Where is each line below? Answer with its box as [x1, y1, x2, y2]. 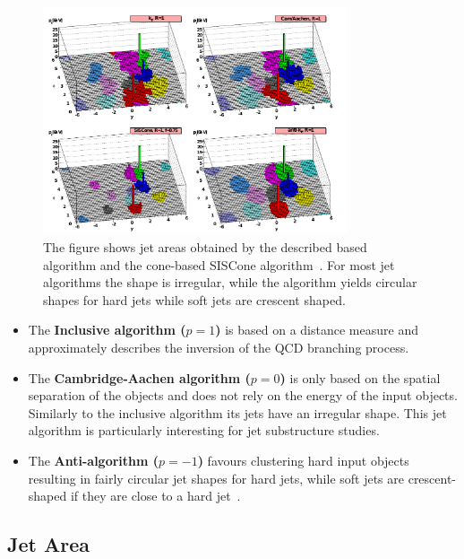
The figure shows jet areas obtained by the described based [43, 237, 367, 256]
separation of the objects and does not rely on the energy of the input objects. [28, 386, 458, 405]
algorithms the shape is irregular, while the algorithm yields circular [43, 273, 417, 292]
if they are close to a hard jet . [70, 486, 241, 505]
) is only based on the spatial [279, 368, 441, 387]
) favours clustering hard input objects [197, 450, 409, 469]
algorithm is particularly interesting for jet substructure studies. [28, 421, 380, 440]
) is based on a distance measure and [215, 320, 418, 339]
